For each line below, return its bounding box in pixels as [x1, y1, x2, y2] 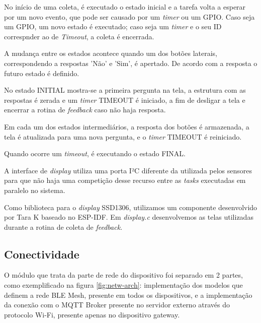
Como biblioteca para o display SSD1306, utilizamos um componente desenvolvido [4, 202, 257, 212]
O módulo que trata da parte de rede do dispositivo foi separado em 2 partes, [4, 270, 243, 280]
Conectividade [4, 246, 79, 262]
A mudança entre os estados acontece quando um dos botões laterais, [4, 48, 217, 58]
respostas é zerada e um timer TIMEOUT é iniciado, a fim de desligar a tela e [4, 94, 245, 105]
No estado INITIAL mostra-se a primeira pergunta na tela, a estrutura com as [4, 85, 246, 95]
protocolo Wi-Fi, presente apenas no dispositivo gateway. [4, 309, 180, 319]
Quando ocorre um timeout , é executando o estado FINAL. [4, 148, 186, 159]
